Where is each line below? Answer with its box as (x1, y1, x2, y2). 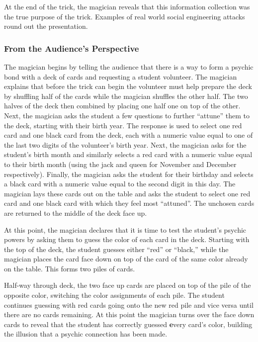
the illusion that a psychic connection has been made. (4, 329, 168, 339)
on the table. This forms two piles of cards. (4, 263, 135, 273)
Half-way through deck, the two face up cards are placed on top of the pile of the (4, 280, 251, 290)
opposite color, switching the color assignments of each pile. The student (4, 290, 225, 300)
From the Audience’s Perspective (4, 42, 139, 54)
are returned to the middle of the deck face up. (4, 207, 147, 218)
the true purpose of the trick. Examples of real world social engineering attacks (4, 11, 245, 21)
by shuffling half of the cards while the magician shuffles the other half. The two (4, 90, 248, 101)
